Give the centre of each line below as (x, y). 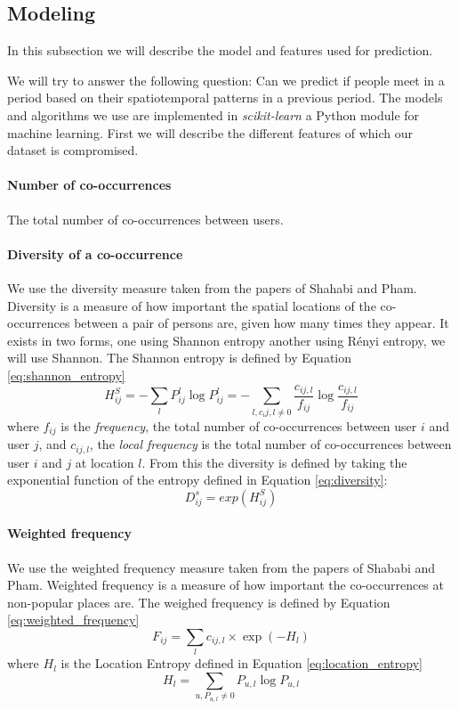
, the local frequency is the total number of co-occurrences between (270, 444)
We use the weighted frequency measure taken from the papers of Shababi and (221, 567)
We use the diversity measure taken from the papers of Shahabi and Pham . (212, 287)
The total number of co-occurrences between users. (145, 219)
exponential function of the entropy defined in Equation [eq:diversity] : (197, 480)
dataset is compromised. (73, 150)
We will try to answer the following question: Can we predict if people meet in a (226, 80)
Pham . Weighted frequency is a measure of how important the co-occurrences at (225, 585)
